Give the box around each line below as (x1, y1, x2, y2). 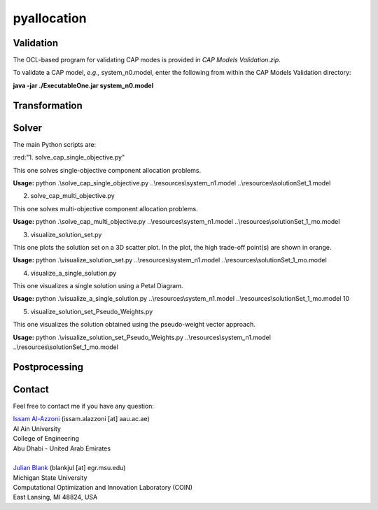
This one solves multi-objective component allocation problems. (13, 204, 199, 213)
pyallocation (13, 10, 87, 26)
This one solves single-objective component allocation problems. (13, 166, 202, 174)
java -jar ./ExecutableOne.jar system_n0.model (13, 81, 154, 90)
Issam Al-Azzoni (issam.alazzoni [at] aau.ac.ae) (13, 415, 150, 423)
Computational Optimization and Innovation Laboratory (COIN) (13, 483, 192, 492)
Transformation (13, 99, 83, 111)
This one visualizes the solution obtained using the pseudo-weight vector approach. (13, 320, 255, 329)
